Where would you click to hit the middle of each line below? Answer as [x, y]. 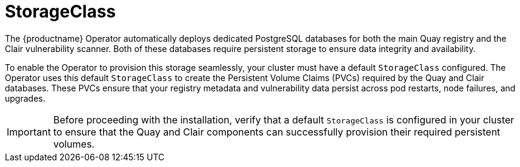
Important [29, 132]
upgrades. [25, 98]
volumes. [74, 144]
